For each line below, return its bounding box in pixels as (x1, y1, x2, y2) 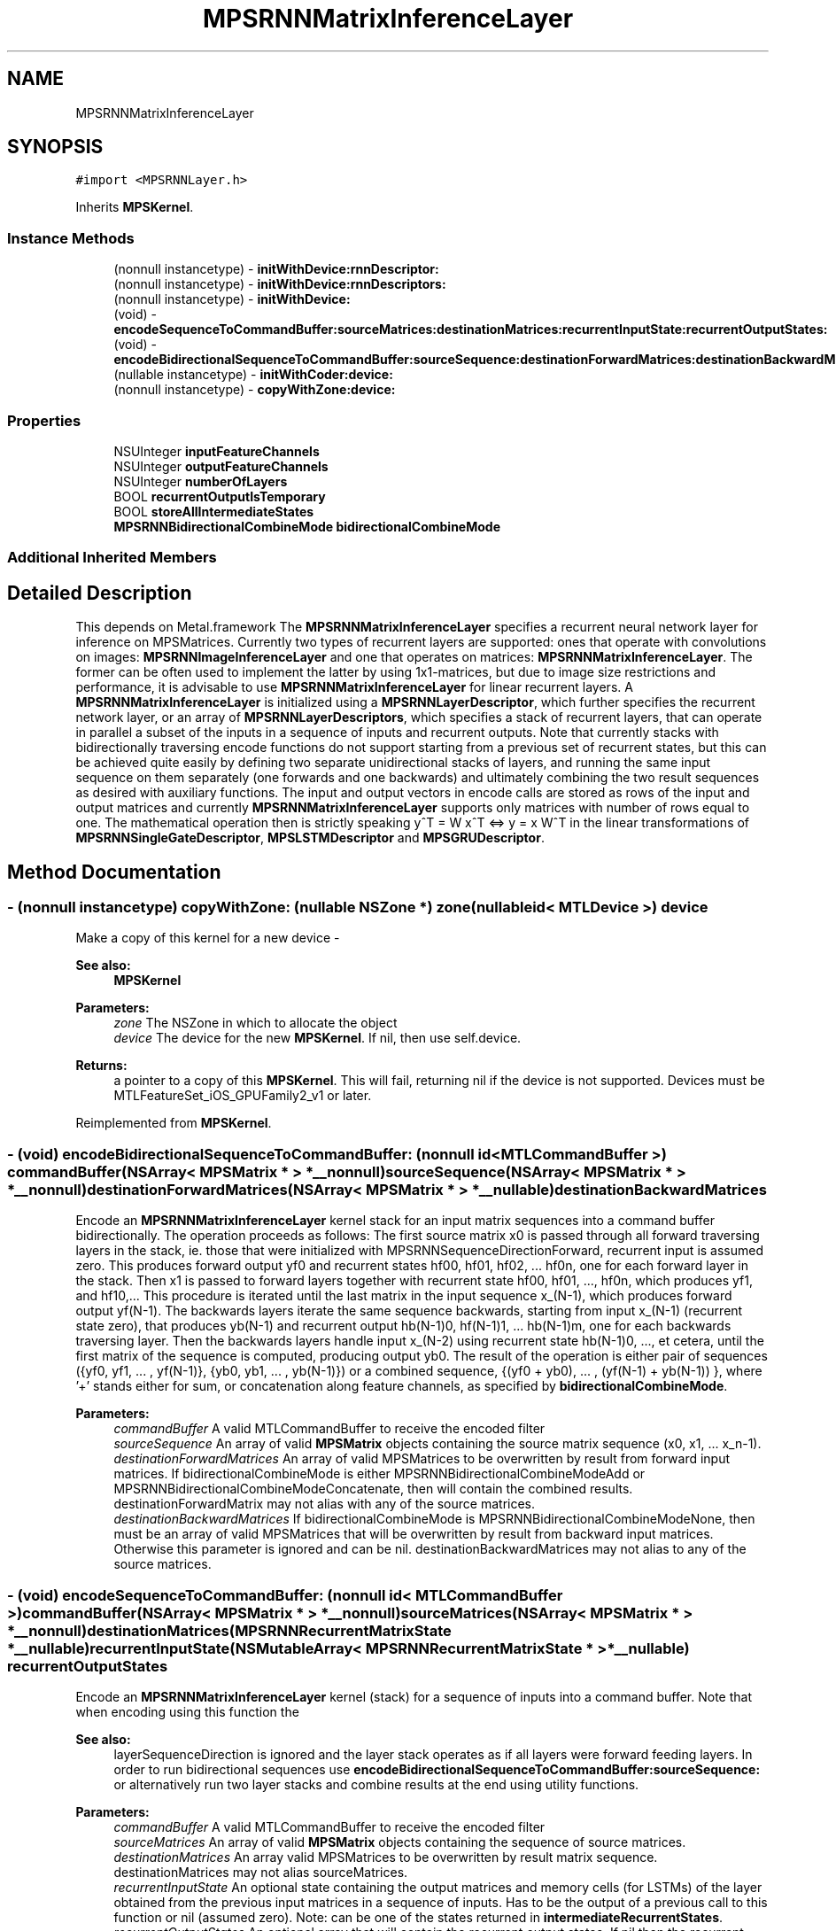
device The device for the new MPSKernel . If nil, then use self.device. (113, 1030, 522, 1046)
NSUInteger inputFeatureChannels (113, 443, 320, 459)
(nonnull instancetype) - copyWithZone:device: (113, 382, 396, 398)
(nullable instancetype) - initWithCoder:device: (113, 367, 393, 383)
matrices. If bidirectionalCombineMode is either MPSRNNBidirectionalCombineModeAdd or (113, 1466, 646, 1482)
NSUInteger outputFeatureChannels (113, 458, 329, 474)
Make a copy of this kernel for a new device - (75, 930, 340, 946)
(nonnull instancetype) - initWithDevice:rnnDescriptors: (113, 276, 446, 292)
